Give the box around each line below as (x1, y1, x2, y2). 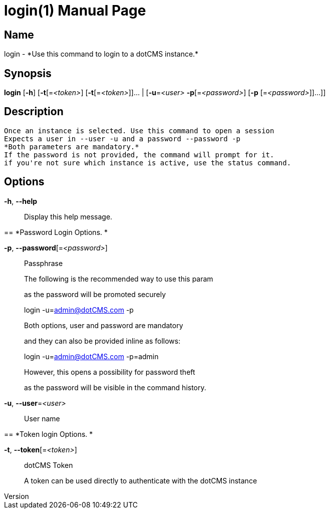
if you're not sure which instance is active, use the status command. (4, 158, 291, 167)
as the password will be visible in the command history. (24, 383, 206, 392)
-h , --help (4, 196, 38, 205)
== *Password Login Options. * (4, 227, 108, 236)
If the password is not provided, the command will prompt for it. (4, 150, 274, 159)
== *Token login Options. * (4, 429, 93, 438)
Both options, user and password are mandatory (24, 321, 183, 330)
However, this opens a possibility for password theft (24, 367, 195, 376)
